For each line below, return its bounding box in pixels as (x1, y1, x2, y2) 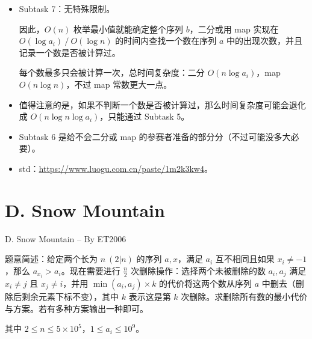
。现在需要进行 (61, 264, 120, 276)
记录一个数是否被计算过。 (19, 46, 120, 58)
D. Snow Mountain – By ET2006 (5, 232, 126, 245)
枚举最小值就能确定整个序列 (73, 22, 184, 35)
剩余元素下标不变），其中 (21, 290, 119, 302)
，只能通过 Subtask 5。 (99, 110, 190, 123)
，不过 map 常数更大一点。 (66, 78, 172, 90)
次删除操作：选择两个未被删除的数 (130, 264, 266, 276)
